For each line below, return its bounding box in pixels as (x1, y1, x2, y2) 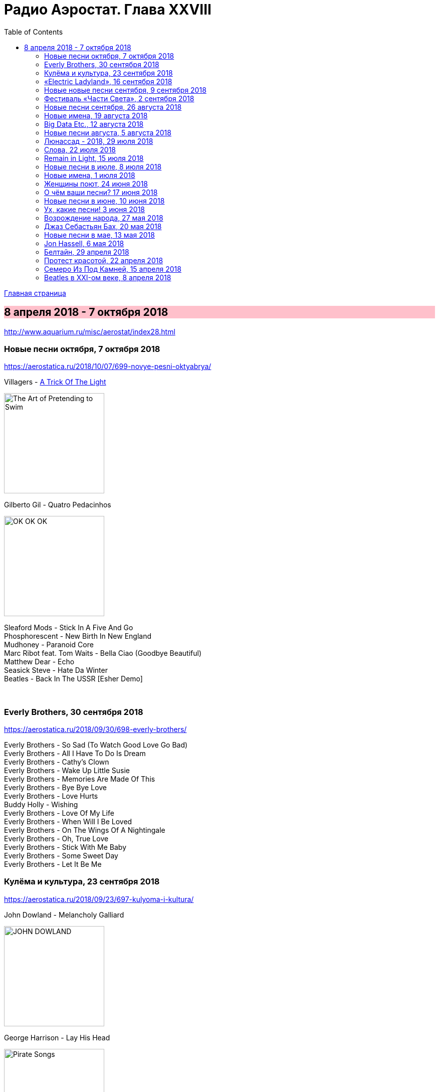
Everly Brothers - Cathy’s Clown (4, 758, 109, 767)
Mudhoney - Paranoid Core (4, 640, 94, 649)
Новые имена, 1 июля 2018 (44, 170, 135, 179)
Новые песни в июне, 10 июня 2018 (44, 196, 165, 205)
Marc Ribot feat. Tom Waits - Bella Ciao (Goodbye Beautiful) (4, 649, 202, 658)
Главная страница (4, 288, 66, 297)
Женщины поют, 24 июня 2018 (44, 179, 148, 188)
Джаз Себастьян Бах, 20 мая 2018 (44, 222, 162, 231)
